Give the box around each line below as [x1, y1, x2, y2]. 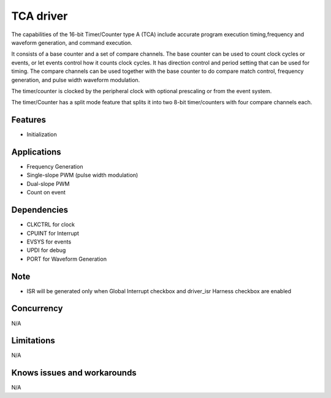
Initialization [26, 131, 58, 138]
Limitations [11, 335, 55, 346]
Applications [11, 147, 61, 157]
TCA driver [11, 9, 68, 23]
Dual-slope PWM [26, 180, 70, 187]
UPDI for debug [26, 247, 66, 254]
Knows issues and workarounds [11, 368, 137, 378]
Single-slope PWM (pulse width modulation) [26, 172, 139, 179]
